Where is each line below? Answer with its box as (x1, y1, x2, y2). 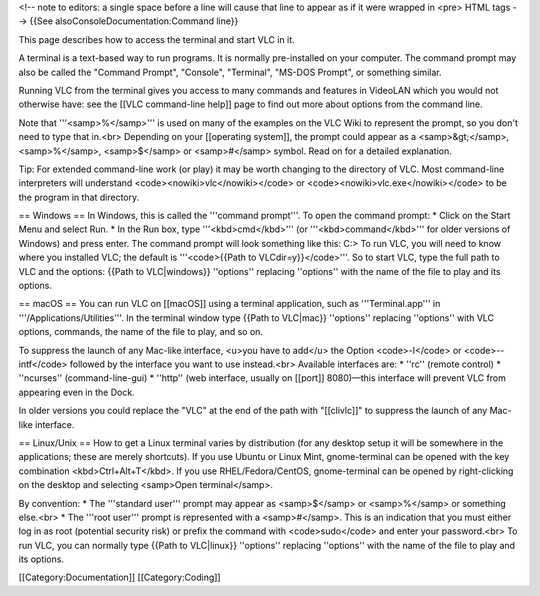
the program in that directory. (18, 191, 140, 203)
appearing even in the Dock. (18, 386, 135, 398)
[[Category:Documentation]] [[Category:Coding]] (18, 571, 221, 584)
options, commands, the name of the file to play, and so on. (18, 326, 264, 338)
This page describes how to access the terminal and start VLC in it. (18, 33, 295, 45)
